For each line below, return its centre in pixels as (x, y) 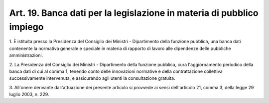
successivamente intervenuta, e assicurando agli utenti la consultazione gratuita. (92, 78)
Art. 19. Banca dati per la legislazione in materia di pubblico (134, 13)
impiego (26, 27)
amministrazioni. (26, 55)
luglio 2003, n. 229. (29, 95)
